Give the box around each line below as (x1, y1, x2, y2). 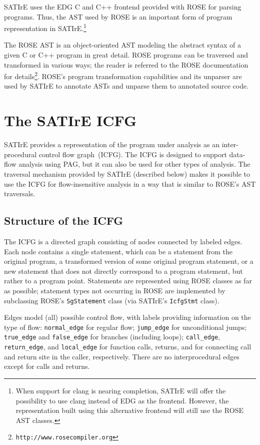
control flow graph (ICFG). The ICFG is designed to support (38, 149, 227, 159)
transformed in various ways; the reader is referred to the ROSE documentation (4, 59, 248, 70)
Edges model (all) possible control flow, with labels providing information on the (4, 312, 251, 322)
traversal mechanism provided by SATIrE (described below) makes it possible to (4, 168, 250, 179)
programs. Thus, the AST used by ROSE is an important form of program (4, 11, 232, 22)
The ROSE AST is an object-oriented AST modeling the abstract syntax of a (4, 40, 241, 50)
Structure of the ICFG (4, 213, 123, 228)
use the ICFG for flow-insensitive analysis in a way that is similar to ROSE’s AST (4, 178, 256, 189)
